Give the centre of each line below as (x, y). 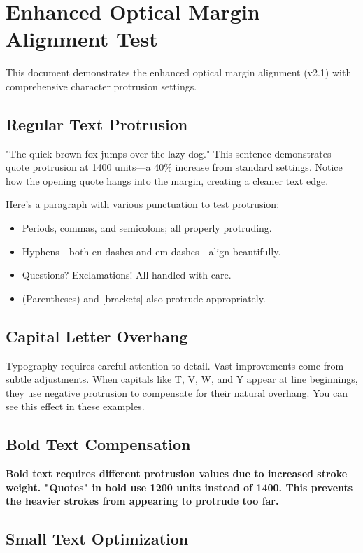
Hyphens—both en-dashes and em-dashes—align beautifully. (151, 251)
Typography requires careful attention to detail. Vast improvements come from (175, 365)
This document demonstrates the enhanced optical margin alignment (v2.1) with (179, 72)
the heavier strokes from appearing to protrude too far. (142, 501)
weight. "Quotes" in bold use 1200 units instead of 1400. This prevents (179, 487)
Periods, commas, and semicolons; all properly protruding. (147, 228)
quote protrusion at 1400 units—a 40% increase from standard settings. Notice (174, 167)
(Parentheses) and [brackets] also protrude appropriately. (144, 298)
